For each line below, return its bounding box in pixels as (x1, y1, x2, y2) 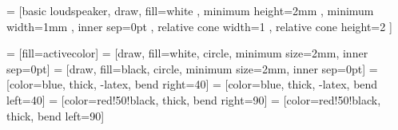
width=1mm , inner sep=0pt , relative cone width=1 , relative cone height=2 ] (6, 18, 392, 34)
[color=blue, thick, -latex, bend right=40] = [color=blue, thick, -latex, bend (6, 76, 378, 93)
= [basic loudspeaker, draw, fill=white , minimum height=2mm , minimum (6, 2, 374, 18)
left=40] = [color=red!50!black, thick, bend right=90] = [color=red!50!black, (6, 91, 381, 108)
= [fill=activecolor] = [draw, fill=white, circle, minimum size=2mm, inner (6, 45, 368, 61)
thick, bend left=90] (6, 107, 105, 124)
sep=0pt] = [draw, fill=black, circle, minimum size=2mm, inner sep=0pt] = (6, 60, 378, 77)
